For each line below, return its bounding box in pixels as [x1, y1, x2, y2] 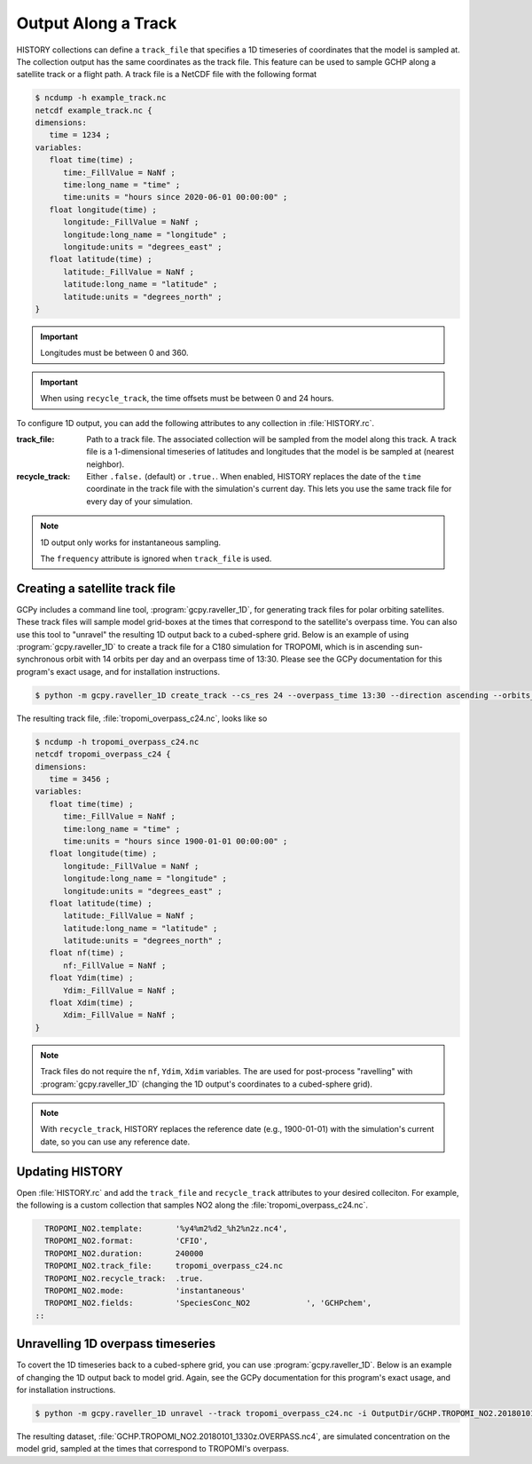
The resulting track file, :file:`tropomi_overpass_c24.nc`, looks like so [16, 713, 268, 724]
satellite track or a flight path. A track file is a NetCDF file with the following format [16, 69, 317, 80]
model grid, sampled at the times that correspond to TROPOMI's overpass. [16, 1444, 290, 1454]
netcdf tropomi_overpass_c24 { [35, 749, 172, 759]
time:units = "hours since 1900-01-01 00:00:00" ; [63, 835, 288, 846]
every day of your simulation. [86, 495, 193, 506]
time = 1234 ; [49, 130, 111, 140]
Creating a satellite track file [16, 581, 176, 596]
